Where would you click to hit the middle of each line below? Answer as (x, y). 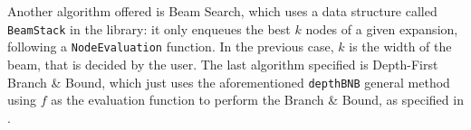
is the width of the (400, 46)
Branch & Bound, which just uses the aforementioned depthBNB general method (229, 82)
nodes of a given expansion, (382, 28)
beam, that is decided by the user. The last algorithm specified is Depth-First (223, 64)
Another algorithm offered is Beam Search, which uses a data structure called (222, 11)
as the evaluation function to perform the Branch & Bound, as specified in (257, 100)
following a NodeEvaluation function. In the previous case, (171, 46)
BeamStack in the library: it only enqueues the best (149, 28)
